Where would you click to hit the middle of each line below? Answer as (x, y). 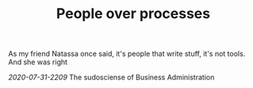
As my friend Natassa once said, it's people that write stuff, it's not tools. (127, 54)
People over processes (133, 14)
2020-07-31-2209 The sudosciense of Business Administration (111, 77)
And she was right (38, 62)
